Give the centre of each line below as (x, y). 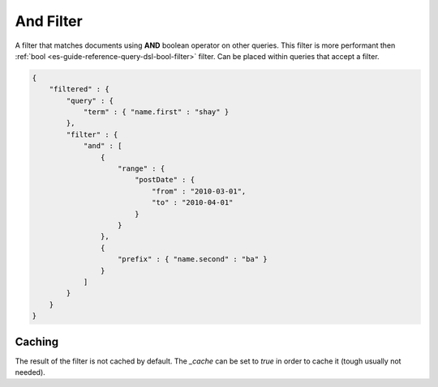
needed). (30, 372)
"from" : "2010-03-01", (199, 191)
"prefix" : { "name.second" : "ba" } (193, 259)
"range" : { (142, 169)
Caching (37, 341)
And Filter (49, 21)
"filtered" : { (79, 89)
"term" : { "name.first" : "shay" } (156, 112)
